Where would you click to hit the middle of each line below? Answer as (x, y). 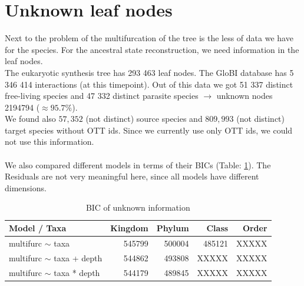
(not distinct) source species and (144, 119)
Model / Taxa (38, 228)
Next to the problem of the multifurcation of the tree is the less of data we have (149, 38)
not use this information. (49, 142)
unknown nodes (244, 96)
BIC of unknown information (138, 207)
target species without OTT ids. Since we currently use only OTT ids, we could (149, 130)
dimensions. (26, 187)
